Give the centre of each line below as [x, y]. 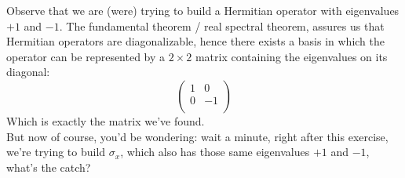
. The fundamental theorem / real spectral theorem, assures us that [222, 25]
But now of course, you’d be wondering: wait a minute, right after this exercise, [197, 136]
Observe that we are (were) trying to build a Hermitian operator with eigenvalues [203, 10]
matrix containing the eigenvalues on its [291, 56]
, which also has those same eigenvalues [215, 152]
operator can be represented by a [86, 56]
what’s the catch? [49, 167]
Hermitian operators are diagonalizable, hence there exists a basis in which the [196, 41]
